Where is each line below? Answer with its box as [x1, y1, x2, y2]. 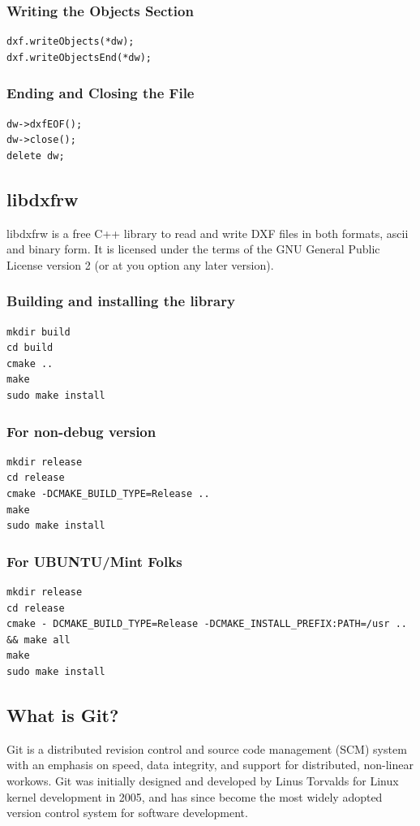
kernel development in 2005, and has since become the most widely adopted [6, 788, 383, 805]
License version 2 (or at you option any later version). [6, 256, 274, 273]
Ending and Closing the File [6, 83, 195, 103]
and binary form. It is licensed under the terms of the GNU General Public [6, 240, 380, 257]
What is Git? [6, 702, 119, 727]
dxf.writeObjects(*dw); [6, 36, 135, 48]
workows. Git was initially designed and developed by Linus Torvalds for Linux [6, 772, 399, 789]
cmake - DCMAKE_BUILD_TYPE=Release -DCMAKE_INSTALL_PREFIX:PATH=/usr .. [6, 618, 407, 630]
